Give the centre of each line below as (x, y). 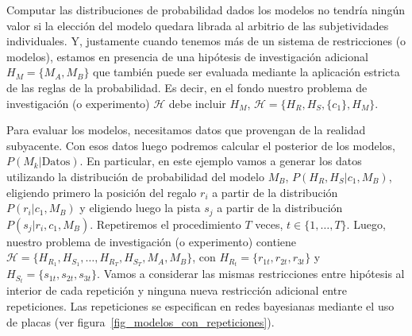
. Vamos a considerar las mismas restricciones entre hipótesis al (251, 274)
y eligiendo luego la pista (140, 208)
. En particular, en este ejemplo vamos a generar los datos (221, 161)
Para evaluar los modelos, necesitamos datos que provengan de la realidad (186, 130)
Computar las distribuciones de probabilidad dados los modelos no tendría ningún (206, 10)
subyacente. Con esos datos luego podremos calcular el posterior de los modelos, (201, 145)
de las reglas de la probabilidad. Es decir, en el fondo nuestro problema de (187, 87)
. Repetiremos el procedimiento (166, 224)
